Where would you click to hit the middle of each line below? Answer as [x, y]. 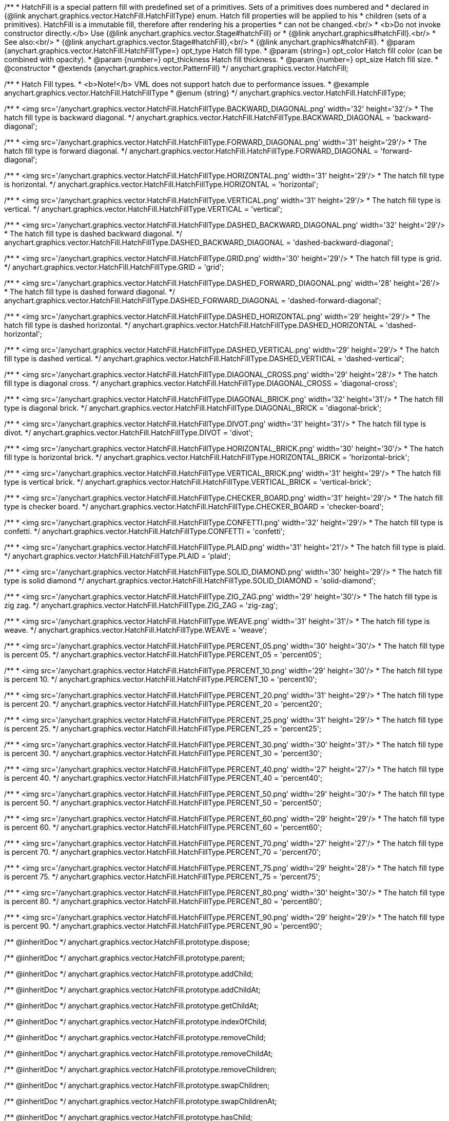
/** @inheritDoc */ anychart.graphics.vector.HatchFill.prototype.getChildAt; [131, 1006]
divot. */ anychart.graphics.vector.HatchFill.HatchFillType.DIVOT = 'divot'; [129, 433]
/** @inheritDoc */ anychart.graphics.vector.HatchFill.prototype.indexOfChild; [136, 1022]
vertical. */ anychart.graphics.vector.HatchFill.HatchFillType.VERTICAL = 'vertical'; [143, 209]
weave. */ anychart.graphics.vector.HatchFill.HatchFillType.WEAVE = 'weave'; [136, 630]
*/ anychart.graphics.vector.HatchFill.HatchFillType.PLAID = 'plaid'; [118, 556]
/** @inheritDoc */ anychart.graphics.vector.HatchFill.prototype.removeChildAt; [139, 1053]
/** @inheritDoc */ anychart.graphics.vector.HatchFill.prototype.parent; [125, 958]
